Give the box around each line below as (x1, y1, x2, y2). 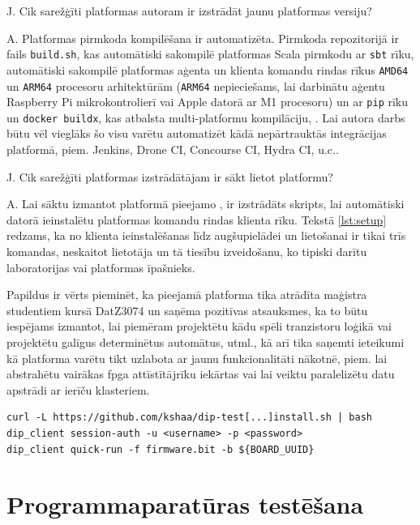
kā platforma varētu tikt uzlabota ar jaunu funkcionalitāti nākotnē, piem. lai (6, 349, 388, 366)
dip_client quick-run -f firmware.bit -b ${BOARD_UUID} (6, 443, 315, 455)
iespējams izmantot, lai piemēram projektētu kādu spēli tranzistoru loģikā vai (6, 318, 392, 335)
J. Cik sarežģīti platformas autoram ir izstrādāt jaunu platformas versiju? (6, 2, 372, 19)
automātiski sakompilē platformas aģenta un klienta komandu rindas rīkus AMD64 (6, 61, 409, 78)
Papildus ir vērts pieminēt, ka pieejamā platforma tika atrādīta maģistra (6, 286, 367, 303)
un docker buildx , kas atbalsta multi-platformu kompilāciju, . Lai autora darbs (6, 109, 405, 126)
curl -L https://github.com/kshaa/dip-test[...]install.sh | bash (6, 412, 373, 424)
